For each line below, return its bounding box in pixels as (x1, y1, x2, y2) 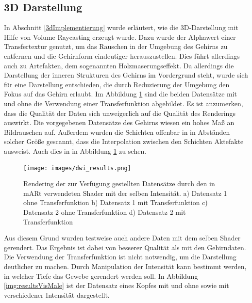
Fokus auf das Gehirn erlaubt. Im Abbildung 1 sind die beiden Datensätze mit (4, 89, 237, 99)
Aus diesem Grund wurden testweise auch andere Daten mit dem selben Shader (4, 233, 241, 243)
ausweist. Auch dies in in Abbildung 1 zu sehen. (4, 145, 147, 156)
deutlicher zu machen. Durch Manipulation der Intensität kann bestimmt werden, (4, 261, 247, 271)
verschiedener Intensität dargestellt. (4, 289, 110, 300)
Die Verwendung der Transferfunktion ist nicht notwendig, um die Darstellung (4, 252, 236, 262)
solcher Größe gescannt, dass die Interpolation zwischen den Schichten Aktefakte (4, 136, 244, 146)
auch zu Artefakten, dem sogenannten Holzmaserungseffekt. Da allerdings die (4, 60, 234, 70)
